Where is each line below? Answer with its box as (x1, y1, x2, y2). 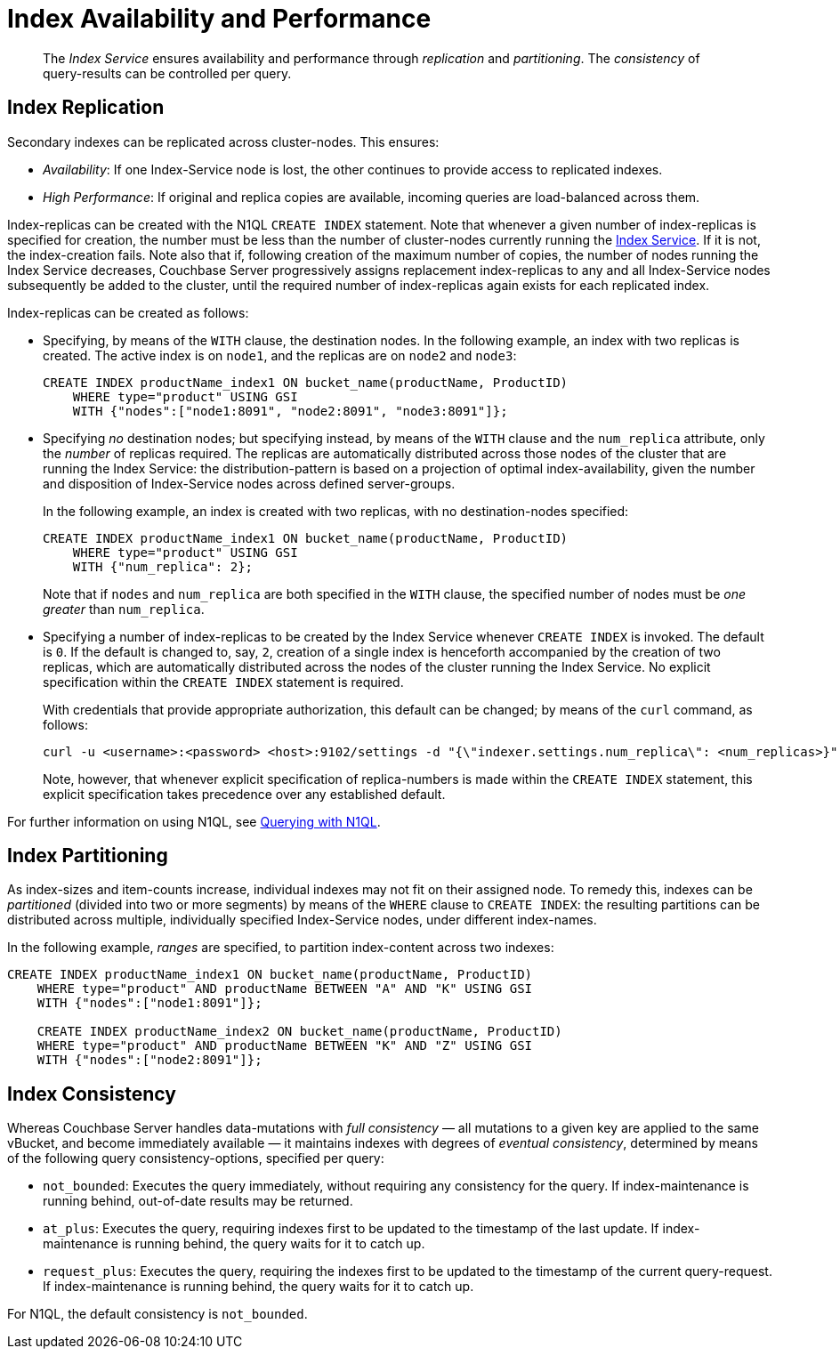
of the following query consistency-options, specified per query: (7, 1150, 384, 1166)
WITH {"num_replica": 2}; (72, 559, 254, 574)
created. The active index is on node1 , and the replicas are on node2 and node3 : (43, 347, 517, 363)
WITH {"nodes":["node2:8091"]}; (36, 1053, 262, 1068)
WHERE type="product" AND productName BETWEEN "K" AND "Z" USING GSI (36, 1038, 533, 1053)
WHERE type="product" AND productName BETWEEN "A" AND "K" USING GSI (36, 981, 533, 997)
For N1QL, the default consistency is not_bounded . (7, 1306, 308, 1322)
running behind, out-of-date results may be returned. (43, 1193, 353, 1209)
